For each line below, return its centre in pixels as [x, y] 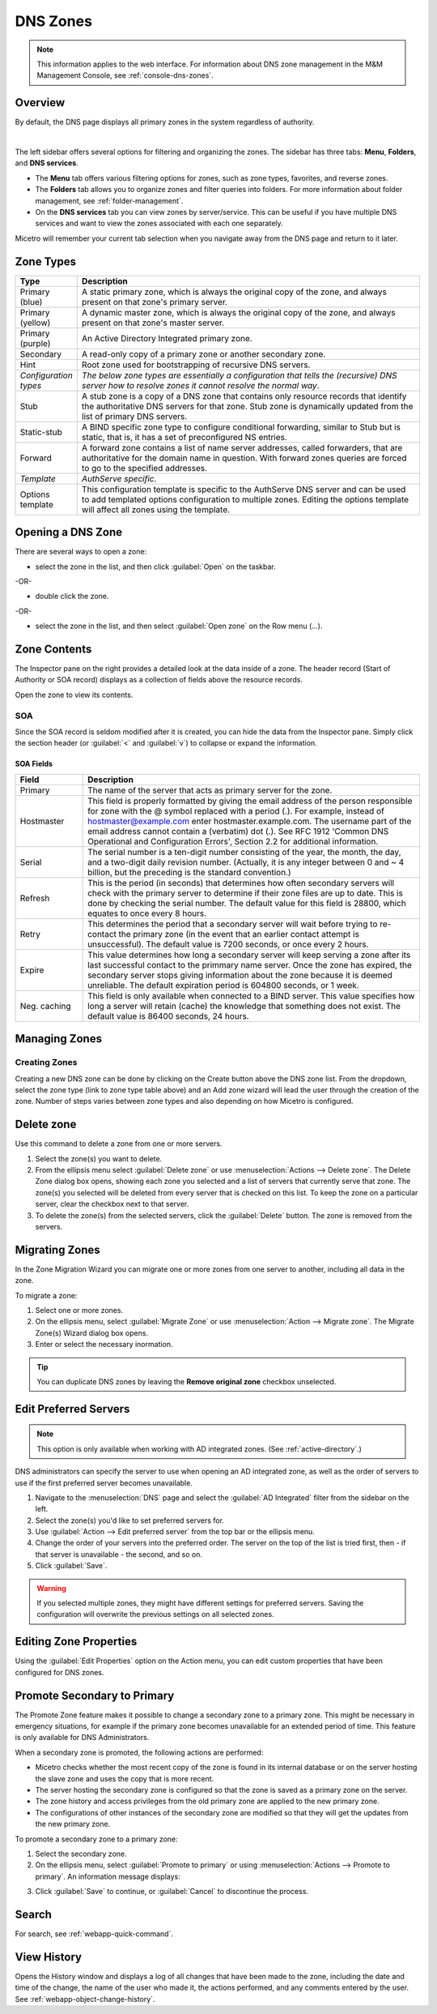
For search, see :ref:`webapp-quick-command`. [94, 1934]
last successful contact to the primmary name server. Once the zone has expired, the [250, 964]
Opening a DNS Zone [69, 532]
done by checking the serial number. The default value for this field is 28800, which [247, 903]
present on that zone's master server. [153, 323]
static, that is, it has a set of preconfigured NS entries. [184, 437]
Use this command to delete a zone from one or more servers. [119, 1144]
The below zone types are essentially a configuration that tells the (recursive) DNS [239, 375]
